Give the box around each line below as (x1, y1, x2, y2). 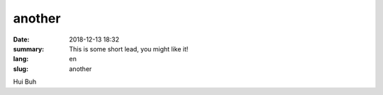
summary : (13, 44, 45, 53)
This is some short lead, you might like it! (69, 44, 189, 53)
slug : (13, 64, 28, 73)
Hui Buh (13, 77, 37, 86)
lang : (13, 55, 29, 63)
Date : (13, 35, 30, 44)
